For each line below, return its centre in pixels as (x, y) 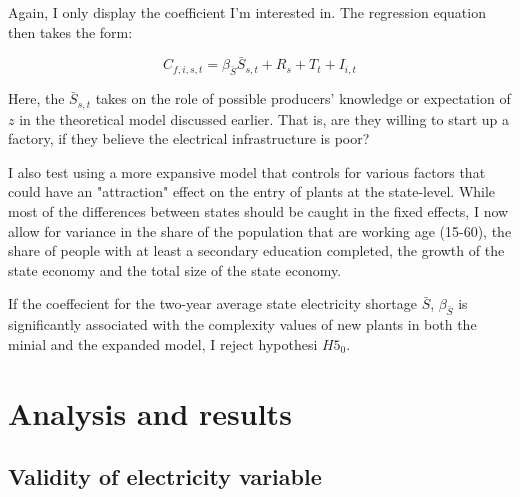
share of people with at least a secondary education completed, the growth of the (256, 250)
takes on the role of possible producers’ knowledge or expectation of (303, 98)
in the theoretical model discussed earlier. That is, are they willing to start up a (264, 118)
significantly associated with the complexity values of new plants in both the (242, 324)
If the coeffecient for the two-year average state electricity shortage (212, 303)
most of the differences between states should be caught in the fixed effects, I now (258, 211)
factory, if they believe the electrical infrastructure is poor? (189, 138)
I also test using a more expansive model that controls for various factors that (247, 171)
